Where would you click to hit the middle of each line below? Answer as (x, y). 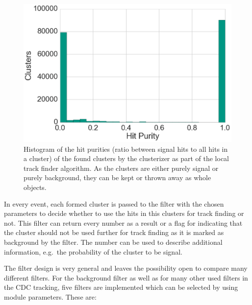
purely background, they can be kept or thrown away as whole (117, 177)
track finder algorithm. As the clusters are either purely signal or (121, 168)
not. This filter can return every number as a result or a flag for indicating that (123, 223)
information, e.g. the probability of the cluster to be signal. (93, 251)
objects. (35, 187)
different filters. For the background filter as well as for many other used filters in (126, 277)
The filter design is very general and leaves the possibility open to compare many (126, 268)
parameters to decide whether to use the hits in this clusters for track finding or (124, 213)
